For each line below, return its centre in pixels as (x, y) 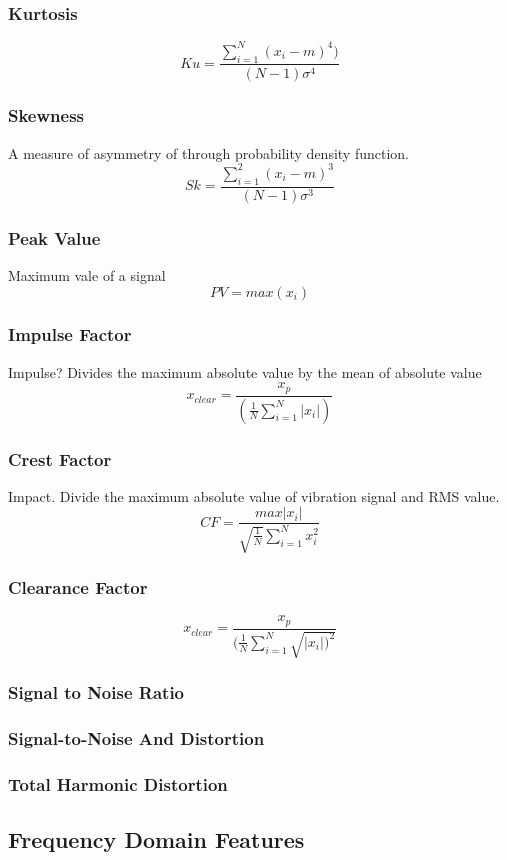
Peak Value (54, 237)
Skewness (46, 115)
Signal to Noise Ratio (96, 692)
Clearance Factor (78, 587)
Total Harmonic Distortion (118, 783)
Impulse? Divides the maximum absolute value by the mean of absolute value (245, 371)
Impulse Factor (70, 334)
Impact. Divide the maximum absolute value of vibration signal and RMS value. (254, 495)
